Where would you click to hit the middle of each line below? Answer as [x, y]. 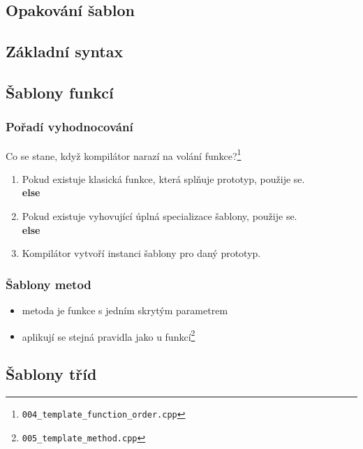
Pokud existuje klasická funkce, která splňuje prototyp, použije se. [163, 178]
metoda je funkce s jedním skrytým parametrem [125, 310]
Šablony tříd [51, 374]
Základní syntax [65, 51]
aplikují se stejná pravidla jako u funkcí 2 [109, 335]
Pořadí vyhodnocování [69, 127]
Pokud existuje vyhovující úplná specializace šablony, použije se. [160, 216]
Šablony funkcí [60, 92]
